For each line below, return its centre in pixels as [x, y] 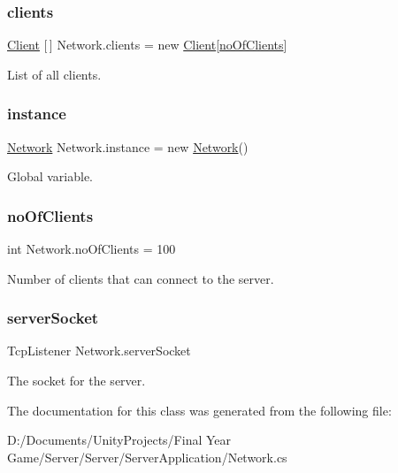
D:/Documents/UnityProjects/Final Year [119, 440]
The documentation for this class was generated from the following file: [199, 410]
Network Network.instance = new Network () [128, 146]
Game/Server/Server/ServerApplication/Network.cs [147, 457]
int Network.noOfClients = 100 [92, 249]
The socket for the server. [77, 381]
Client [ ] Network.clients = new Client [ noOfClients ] [147, 45]
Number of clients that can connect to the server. [141, 278]
